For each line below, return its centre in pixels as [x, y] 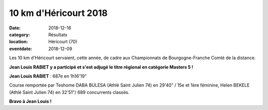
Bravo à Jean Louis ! [30, 102]
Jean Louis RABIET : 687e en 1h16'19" [48, 76]
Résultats [58, 34]
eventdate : [21, 49]
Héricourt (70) [63, 42]
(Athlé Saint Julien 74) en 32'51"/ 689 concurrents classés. [69, 92]
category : [20, 34]
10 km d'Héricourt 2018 [58, 13]
